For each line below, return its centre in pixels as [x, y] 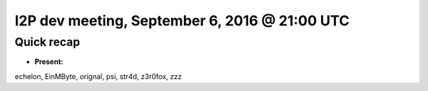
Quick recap [48, 42]
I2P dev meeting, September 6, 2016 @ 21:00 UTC [182, 21]
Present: [49, 62]
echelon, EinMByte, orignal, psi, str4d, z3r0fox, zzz [98, 76]
